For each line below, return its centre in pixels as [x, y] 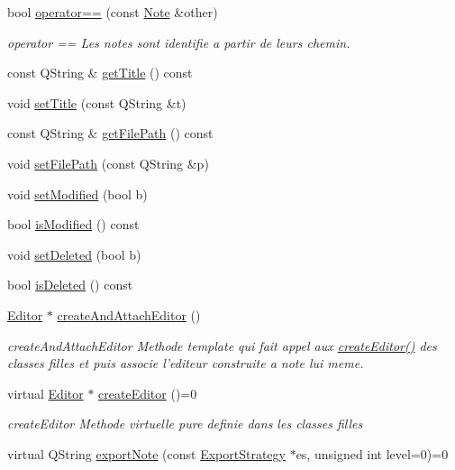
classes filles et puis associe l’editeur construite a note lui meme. [186, 363]
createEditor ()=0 [148, 393]
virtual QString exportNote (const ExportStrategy [146, 453]
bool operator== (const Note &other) [113, 12]
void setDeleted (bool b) [74, 254]
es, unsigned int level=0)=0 [372, 453]
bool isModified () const [73, 224]
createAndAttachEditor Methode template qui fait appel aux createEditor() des [222, 345]
